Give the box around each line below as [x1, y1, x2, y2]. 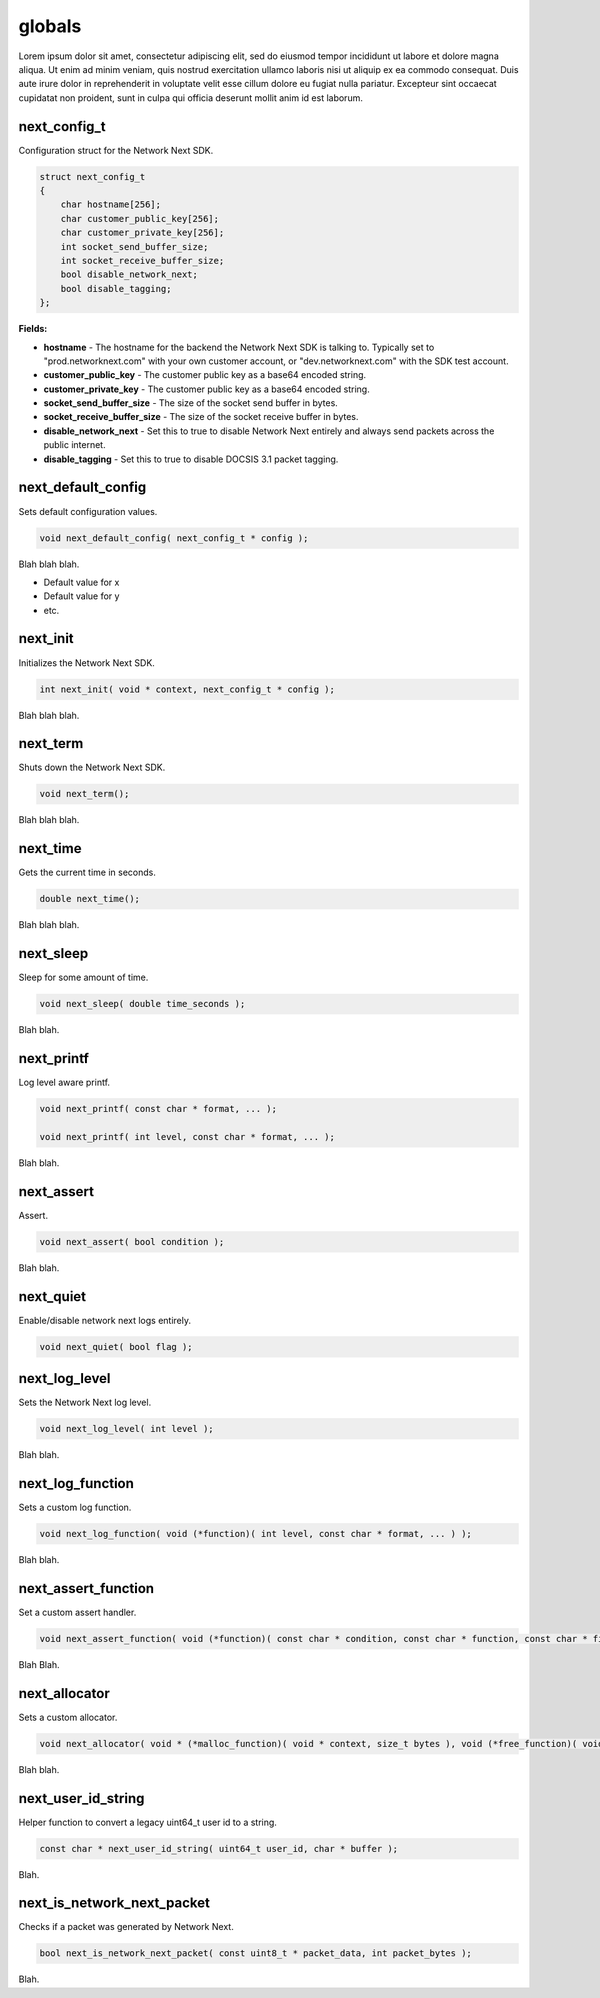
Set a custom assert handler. [18, 1606, 137, 1618]
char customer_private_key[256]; [60, 227, 225, 239]
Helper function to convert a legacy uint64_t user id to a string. [18, 1816, 277, 1828]
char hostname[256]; [60, 199, 162, 210]
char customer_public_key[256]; [60, 213, 220, 224]
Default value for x [43, 576, 120, 588]
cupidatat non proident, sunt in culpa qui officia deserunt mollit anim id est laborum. [18, 91, 364, 104]
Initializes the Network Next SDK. [18, 656, 155, 669]
